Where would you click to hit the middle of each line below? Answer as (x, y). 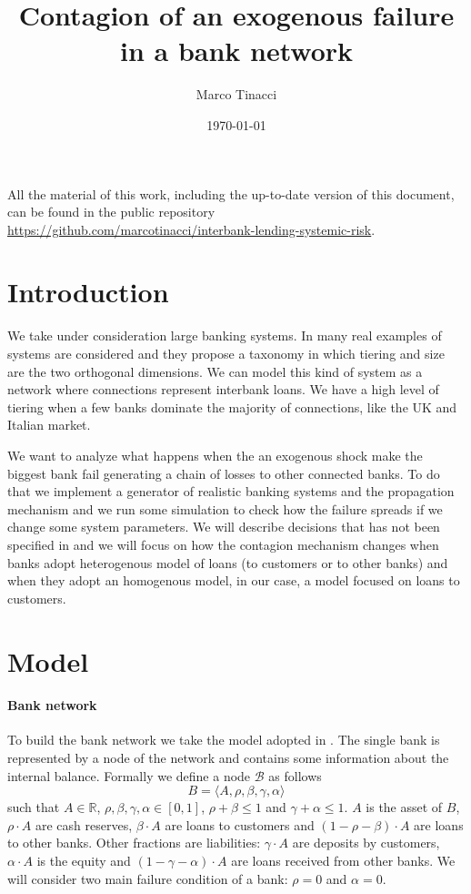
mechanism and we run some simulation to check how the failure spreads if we (225, 508)
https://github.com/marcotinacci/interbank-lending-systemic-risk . (191, 229)
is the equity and (84, 861)
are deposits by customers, (366, 843)
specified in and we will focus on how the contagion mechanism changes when (223, 544)
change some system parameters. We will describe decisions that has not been (224, 527)
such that (34, 807)
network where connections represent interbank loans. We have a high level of (223, 389)
